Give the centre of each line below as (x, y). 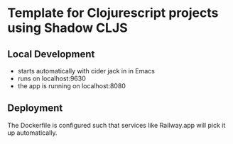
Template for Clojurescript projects (113, 13)
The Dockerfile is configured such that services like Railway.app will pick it (116, 125)
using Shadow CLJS (67, 28)
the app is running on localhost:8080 (72, 86)
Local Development (51, 54)
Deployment (35, 108)
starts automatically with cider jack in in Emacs (86, 71)
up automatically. (32, 133)
